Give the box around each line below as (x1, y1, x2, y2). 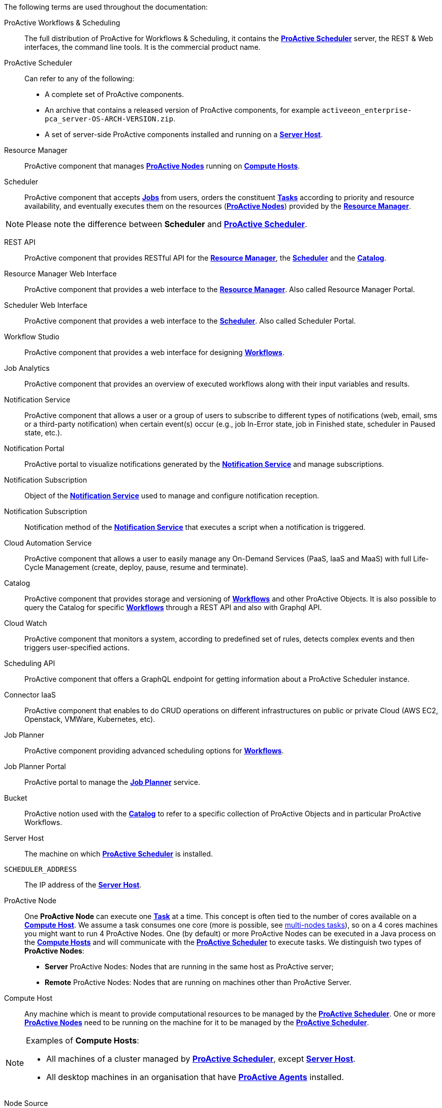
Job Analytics (4, 364, 50, 372)
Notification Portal (4, 444, 65, 453)
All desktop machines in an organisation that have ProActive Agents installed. (46, 1072, 344, 1082)
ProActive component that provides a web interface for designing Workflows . (24, 348, 285, 357)
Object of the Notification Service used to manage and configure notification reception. (24, 491, 319, 500)
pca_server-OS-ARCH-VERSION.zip (45, 115, 173, 123)
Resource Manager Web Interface (4, 269, 117, 278)
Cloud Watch (4, 619, 47, 627)
